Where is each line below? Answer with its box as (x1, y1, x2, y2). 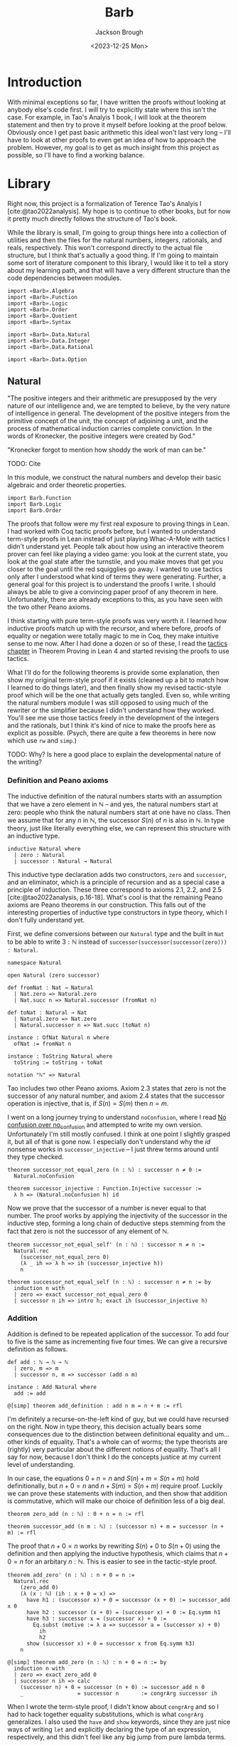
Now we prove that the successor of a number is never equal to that (7, 1203, 207, 1212)
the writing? (7, 758, 43, 767)
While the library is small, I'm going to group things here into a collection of (7, 228, 227, 237)
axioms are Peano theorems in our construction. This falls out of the (7, 900, 206, 909)
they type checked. (7, 1152, 64, 1161)
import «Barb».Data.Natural (7, 331, 91, 338)
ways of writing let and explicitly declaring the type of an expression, (7, 1725, 212, 1733)
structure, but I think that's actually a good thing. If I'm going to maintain (7, 251, 219, 259)
